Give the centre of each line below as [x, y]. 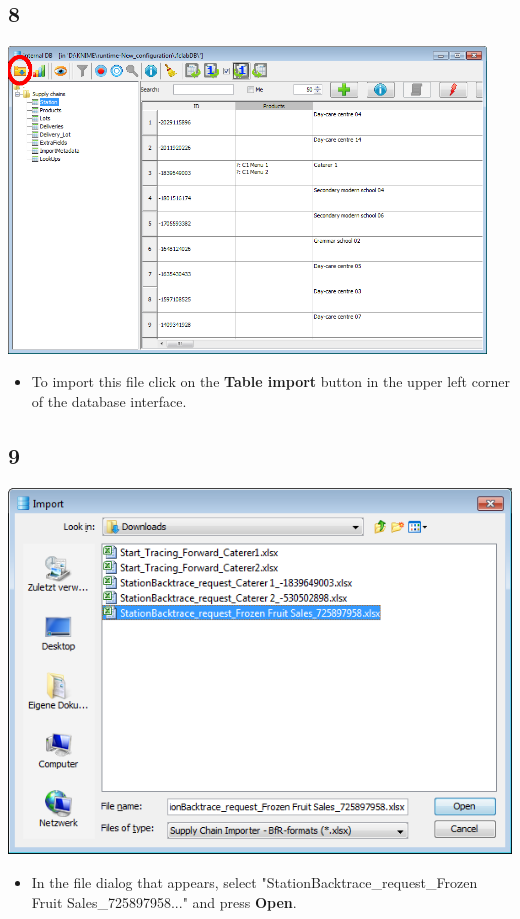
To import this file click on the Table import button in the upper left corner [270, 381]
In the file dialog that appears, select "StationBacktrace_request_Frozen [254, 881]
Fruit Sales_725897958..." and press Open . [164, 901]
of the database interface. [109, 400]
